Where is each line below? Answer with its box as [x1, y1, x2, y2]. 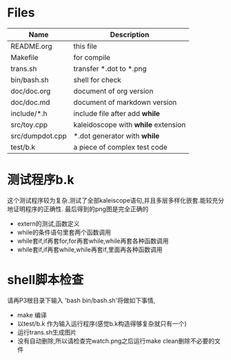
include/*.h [10, 108, 48, 118]
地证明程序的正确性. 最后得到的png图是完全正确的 [7, 205, 149, 213]
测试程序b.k [7, 172, 74, 188]
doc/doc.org [10, 86, 51, 96]
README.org [10, 41, 53, 51]
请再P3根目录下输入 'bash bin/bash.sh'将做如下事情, [7, 296, 156, 304]
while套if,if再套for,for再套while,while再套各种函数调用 [17, 237, 169, 245]
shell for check [73, 74, 122, 84]
